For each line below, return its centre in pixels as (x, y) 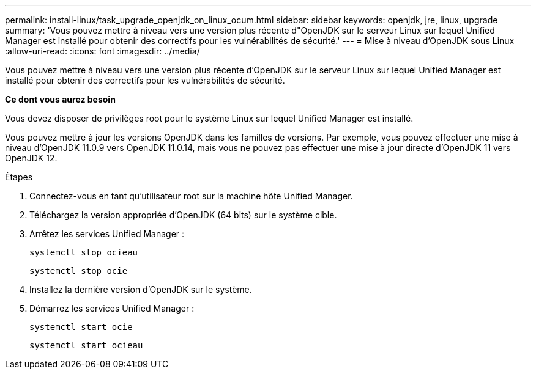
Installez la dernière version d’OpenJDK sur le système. (141, 289)
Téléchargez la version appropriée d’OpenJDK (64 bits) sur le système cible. (183, 215)
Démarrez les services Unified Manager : (112, 308)
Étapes (19, 177)
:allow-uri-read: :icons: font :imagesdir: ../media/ (102, 51)
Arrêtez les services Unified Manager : (107, 234)
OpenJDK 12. (31, 158)
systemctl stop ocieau (84, 252)
